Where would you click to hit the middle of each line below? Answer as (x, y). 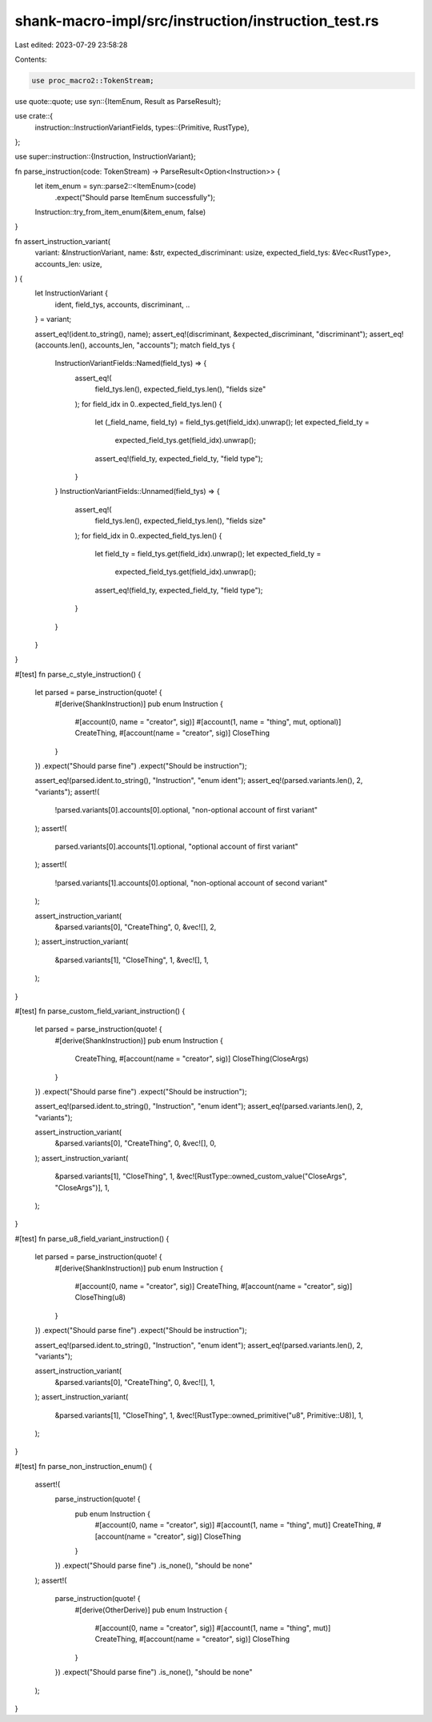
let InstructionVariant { (71, 293)
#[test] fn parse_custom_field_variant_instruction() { (100, 1011)
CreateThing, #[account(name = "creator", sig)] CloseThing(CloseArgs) (192, 1059)
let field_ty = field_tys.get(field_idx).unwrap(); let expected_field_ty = (208, 554)
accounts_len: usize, (69, 263)
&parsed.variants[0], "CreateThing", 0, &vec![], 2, (136, 927)
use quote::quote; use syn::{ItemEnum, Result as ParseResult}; (118, 101)
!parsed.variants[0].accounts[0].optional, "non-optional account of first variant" (186, 810)
